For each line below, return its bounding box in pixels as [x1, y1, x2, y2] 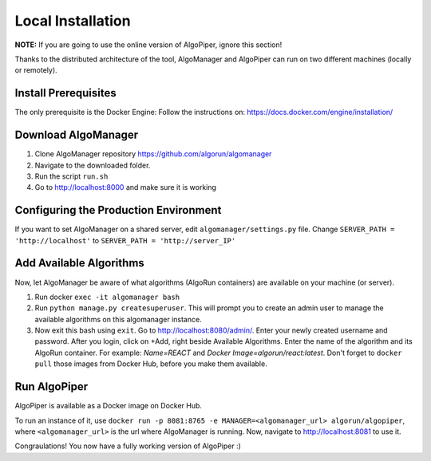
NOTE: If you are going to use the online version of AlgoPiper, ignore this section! [14, 40, 283, 49]
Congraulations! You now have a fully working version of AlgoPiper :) [14, 441, 241, 451]
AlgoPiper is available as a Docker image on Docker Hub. [14, 401, 203, 411]
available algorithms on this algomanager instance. [34, 314, 203, 324]
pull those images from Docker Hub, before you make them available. [34, 359, 267, 368]
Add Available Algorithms [14, 256, 145, 270]
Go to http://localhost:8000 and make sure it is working [34, 183, 217, 192]
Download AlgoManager [14, 128, 139, 142]
